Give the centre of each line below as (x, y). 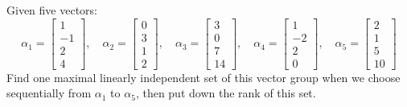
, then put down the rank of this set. (226, 93)
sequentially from (49, 93)
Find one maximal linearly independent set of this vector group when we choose (203, 77)
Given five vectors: (52, 10)
